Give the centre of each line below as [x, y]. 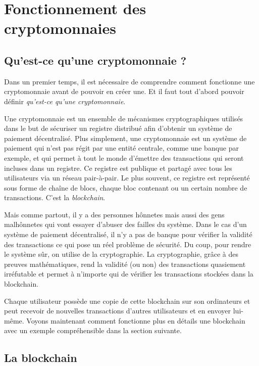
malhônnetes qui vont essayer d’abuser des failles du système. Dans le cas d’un [125, 224]
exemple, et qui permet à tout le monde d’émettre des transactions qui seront [124, 157]
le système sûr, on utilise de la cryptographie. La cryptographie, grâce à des [121, 254]
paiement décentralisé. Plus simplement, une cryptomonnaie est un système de [125, 138]
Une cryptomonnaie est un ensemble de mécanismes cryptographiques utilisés [124, 118]
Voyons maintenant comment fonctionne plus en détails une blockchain [136, 320]
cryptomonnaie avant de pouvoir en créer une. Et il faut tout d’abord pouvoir [124, 91]
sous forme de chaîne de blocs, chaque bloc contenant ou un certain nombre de [126, 187]
